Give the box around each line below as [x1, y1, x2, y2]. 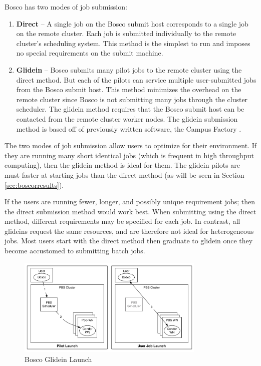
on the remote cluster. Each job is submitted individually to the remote [16, 28, 236, 39]
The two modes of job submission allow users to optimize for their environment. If [5, 140, 257, 151]
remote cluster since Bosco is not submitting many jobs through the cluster [16, 94, 248, 104]
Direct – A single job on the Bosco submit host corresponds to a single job [16, 18, 248, 29]
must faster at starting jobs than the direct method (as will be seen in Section [5, 169, 244, 180]
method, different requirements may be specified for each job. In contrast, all [5, 216, 240, 226]
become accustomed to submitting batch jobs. [5, 245, 145, 256]
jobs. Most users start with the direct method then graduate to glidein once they [5, 235, 253, 246]
